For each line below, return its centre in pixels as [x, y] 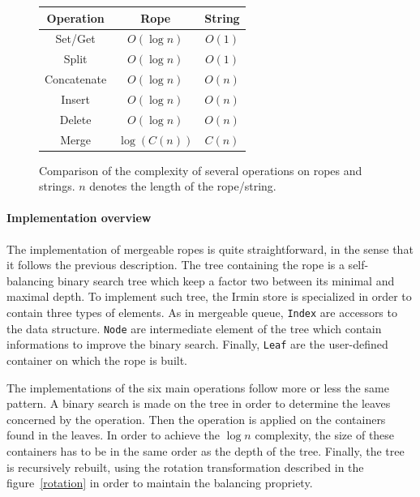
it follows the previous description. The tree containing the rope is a [176, 265]
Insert [75, 99]
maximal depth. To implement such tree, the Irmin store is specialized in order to [209, 296]
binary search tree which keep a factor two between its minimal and [226, 280]
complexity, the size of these [325, 435]
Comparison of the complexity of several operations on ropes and [201, 170]
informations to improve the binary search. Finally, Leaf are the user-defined [197, 344]
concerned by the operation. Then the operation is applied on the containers [196, 419]
